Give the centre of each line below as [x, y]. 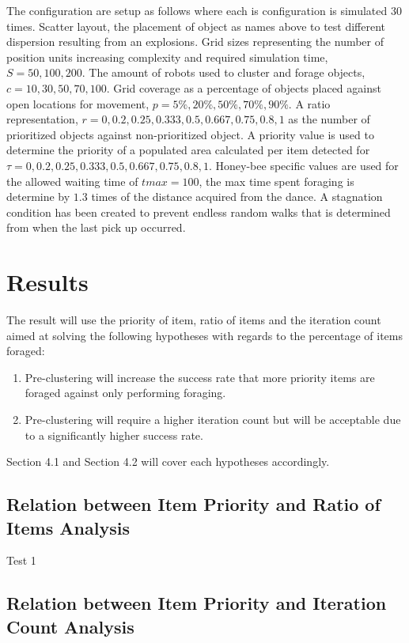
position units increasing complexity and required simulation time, [167, 57]
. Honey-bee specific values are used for [304, 165]
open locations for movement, [78, 103]
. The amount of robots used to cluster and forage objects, [223, 72]
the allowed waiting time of [72, 181]
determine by [38, 197]
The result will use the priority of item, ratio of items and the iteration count [194, 320]
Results [47, 282]
